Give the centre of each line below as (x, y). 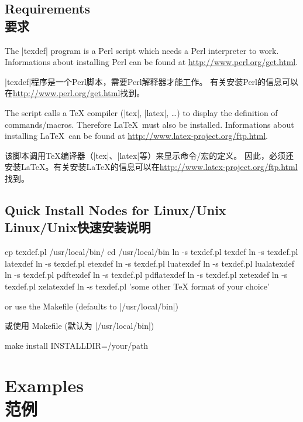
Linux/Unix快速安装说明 (78, 227)
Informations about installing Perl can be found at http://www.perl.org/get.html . (151, 62)
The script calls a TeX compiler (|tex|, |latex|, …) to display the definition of (141, 112)
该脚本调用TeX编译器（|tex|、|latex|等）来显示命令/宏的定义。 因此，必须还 (149, 155)
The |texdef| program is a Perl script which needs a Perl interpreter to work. (142, 50)
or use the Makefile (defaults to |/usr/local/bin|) (92, 306)
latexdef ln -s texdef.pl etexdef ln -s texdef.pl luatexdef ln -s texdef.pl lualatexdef (149, 263)
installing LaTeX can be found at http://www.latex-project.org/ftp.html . (136, 136)
